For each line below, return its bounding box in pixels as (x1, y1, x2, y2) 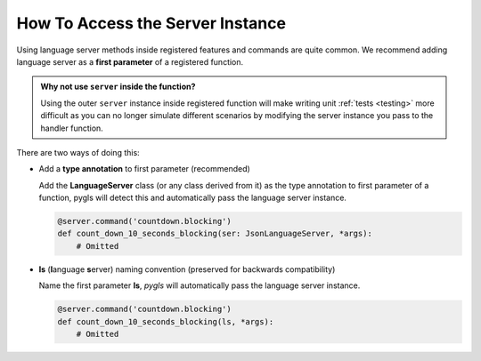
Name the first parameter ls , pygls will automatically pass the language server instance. (38, 280, 361, 291)
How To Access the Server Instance (16, 13, 287, 33)
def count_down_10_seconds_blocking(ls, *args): (57, 317, 274, 326)
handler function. (40, 123, 104, 133)
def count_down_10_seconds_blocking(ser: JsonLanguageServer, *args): (57, 229, 373, 239)
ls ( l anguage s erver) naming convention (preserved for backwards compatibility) (38, 263, 336, 275)
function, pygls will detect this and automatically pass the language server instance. (38, 192, 347, 204)
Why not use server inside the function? (40, 81, 196, 92)
